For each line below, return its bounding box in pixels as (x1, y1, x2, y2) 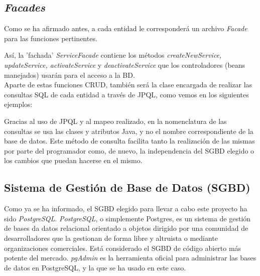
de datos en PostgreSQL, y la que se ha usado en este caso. (4, 262, 186, 272)
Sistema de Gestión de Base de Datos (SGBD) (4, 180, 250, 195)
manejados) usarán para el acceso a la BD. (4, 69, 135, 80)
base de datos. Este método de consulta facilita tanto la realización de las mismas (4, 135, 255, 146)
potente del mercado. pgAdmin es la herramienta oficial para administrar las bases (4, 252, 256, 263)
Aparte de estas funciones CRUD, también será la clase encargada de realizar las (4, 79, 252, 90)
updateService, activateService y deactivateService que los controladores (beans (4, 59, 245, 70)
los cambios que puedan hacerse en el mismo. (4, 155, 143, 166)
